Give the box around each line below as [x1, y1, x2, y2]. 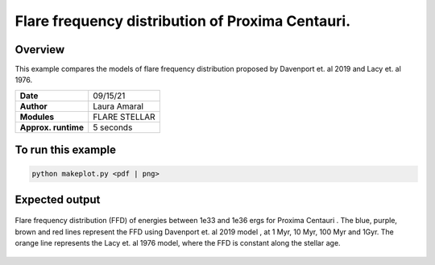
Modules [19, 111, 55, 122]
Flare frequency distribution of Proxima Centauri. [14, 12, 350, 30]
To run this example [14, 143, 117, 157]
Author [19, 101, 48, 112]
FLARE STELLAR [93, 111, 156, 122]
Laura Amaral [93, 101, 144, 112]
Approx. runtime [19, 122, 85, 133]
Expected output [14, 193, 101, 206]
